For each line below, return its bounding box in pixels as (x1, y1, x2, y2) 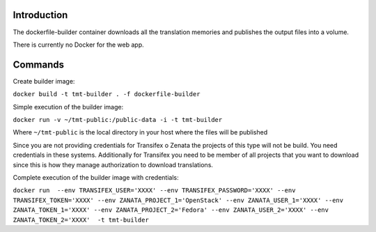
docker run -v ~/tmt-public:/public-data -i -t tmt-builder (13, 116, 223, 123)
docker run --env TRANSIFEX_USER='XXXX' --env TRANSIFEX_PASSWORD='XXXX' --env (13, 187, 296, 194)
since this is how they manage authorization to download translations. (13, 160, 214, 169)
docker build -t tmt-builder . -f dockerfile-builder (13, 91, 201, 98)
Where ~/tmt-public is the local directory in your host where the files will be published (13, 128, 268, 137)
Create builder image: (13, 77, 75, 85)
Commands (13, 59, 65, 70)
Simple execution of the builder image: (13, 102, 124, 111)
